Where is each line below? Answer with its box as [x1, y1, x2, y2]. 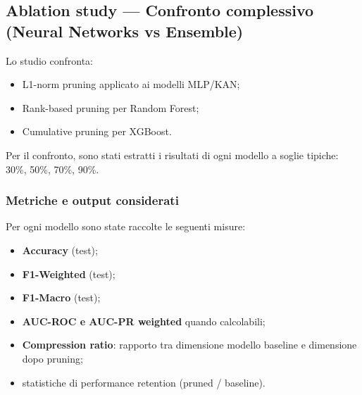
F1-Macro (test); [22, 290, 101, 305]
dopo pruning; [22, 351, 83, 365]
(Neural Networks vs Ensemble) [6, 20, 244, 42]
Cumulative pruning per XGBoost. [22, 124, 172, 139]
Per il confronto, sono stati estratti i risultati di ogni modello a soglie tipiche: [6, 147, 339, 162]
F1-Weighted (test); [22, 266, 116, 281]
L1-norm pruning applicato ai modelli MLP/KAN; [22, 77, 240, 92]
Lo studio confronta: [6, 53, 93, 68]
